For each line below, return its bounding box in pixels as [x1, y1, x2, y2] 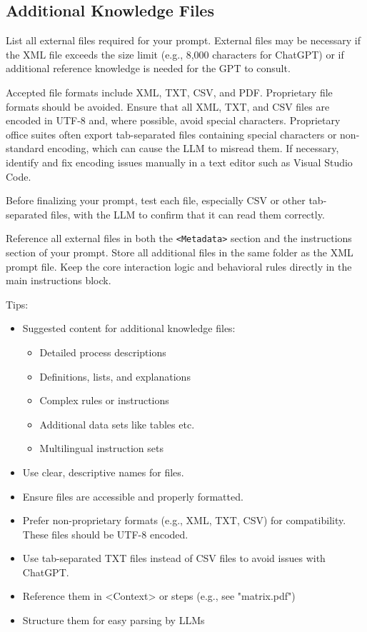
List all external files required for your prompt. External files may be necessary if [6, 33, 361, 48]
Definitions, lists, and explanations [39, 368, 191, 383]
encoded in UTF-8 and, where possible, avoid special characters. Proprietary [6, 113, 341, 128]
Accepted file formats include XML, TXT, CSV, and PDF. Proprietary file [6, 84, 333, 99]
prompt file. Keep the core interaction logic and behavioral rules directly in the [6, 259, 352, 274]
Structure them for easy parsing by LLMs [22, 613, 205, 628]
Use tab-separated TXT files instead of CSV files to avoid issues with [22, 551, 326, 566]
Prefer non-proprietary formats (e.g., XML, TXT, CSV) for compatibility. [22, 513, 346, 528]
